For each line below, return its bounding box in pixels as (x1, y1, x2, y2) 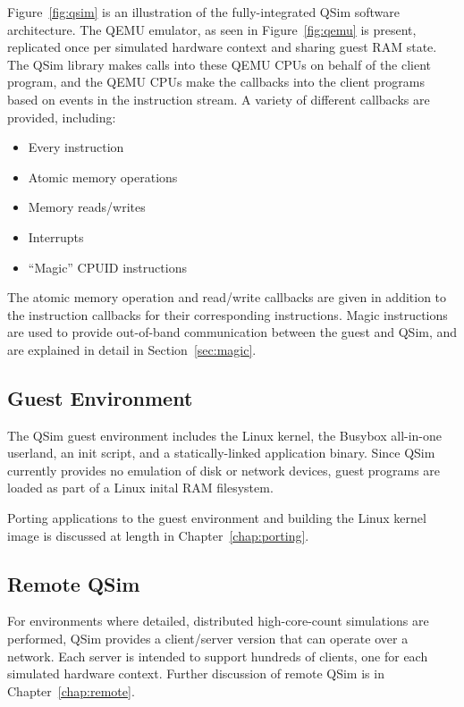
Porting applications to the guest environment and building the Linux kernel (7, 509, 426, 527)
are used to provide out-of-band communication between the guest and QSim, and (7, 323, 458, 341)
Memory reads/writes (28, 198, 146, 216)
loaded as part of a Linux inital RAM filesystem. (7, 478, 274, 497)
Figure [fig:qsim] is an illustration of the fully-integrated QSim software (7, 3, 400, 21)
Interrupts (28, 227, 84, 246)
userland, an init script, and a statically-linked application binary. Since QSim (7, 443, 435, 462)
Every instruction (28, 138, 124, 156)
